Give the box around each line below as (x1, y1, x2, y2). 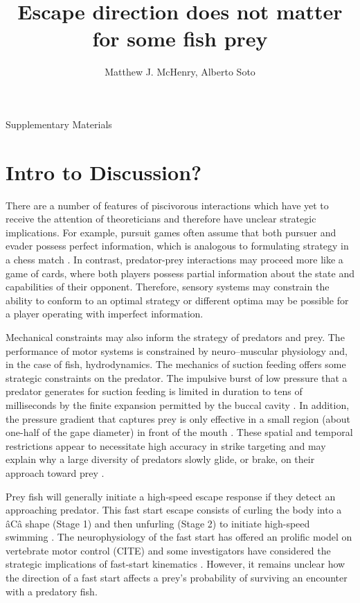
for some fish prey (92, 24, 268, 53)
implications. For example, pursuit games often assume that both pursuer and (6, 225, 336, 239)
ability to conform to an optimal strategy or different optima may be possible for (6, 292, 349, 307)
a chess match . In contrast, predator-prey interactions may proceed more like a (6, 252, 343, 266)
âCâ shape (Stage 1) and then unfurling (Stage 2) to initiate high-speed (6, 516, 310, 530)
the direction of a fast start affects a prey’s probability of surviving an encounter (6, 570, 348, 585)
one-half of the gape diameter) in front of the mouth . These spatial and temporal (6, 425, 353, 439)
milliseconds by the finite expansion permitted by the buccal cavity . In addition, (6, 397, 350, 412)
